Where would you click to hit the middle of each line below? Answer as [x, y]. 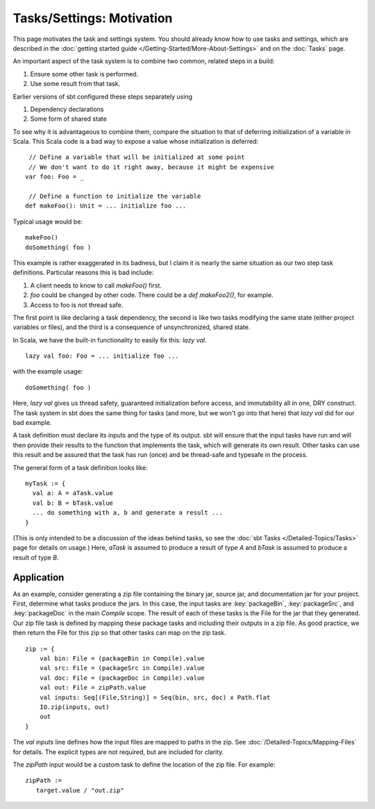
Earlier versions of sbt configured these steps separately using [102, 97]
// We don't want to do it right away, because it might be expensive [151, 167]
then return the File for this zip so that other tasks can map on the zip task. [119, 633]
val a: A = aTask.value [73, 493]
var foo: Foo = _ [55, 177]
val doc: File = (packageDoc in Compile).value [122, 678]
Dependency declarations [67, 109]
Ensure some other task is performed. [84, 74]
